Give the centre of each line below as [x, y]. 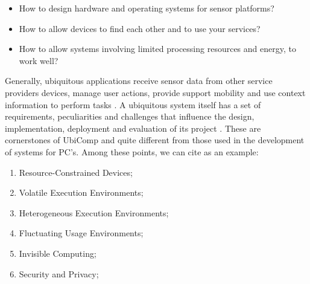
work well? [39, 60]
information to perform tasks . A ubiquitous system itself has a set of [133, 104]
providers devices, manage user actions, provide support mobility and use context [155, 92]
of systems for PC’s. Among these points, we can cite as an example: [132, 151]
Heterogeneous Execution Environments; [94, 212]
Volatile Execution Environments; [81, 192]
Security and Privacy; [59, 273]
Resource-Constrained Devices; [76, 172]
